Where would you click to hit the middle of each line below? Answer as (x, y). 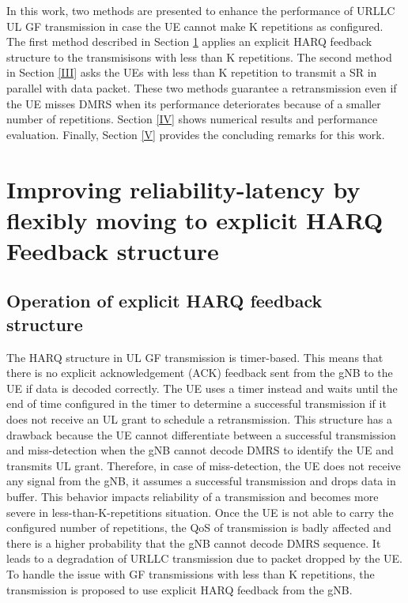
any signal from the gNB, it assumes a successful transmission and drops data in (201, 481)
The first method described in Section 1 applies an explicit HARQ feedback (189, 41)
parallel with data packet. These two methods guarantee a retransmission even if (202, 87)
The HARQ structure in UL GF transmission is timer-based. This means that (195, 357)
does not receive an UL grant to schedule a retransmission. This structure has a (199, 419)
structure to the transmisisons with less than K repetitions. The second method (199, 57)
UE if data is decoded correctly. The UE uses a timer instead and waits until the (202, 388)
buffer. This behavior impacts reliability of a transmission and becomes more (193, 497)
